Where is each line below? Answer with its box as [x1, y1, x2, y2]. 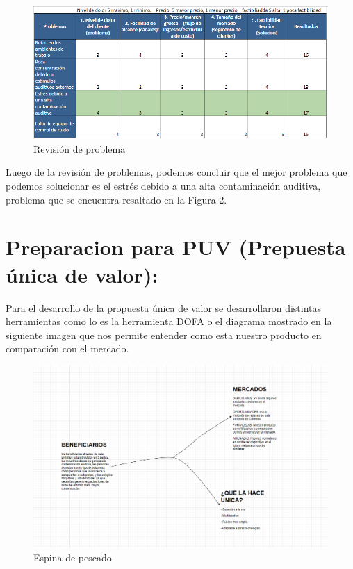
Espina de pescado [33, 550, 112, 565]
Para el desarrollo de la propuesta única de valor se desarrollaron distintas [6, 300, 322, 315]
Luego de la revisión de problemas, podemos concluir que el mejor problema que [6, 165, 347, 179]
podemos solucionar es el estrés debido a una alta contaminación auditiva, [6, 179, 321, 193]
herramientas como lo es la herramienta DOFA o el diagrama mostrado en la [6, 314, 332, 329]
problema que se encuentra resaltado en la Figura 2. [6, 192, 227, 206]
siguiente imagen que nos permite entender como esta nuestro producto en [6, 327, 322, 342]
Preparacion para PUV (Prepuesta [6, 233, 346, 261]
